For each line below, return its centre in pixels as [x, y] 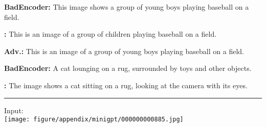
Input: [14, 110]
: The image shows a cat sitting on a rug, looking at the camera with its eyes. [126, 85]
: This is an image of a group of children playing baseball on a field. [110, 34]
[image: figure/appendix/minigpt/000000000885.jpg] [94, 120]
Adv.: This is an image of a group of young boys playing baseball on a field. [124, 51]
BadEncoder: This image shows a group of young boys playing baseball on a [127, 7]
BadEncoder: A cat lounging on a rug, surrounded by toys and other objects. [128, 68]
